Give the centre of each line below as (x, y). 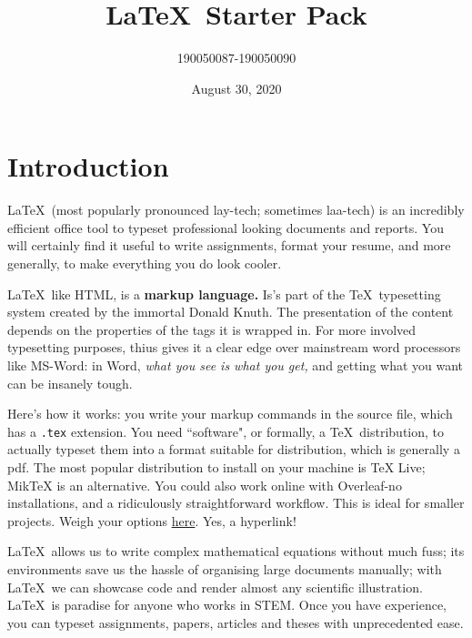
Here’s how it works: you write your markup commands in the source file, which (230, 414)
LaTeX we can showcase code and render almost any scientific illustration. (215, 587)
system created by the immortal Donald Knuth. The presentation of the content (231, 312)
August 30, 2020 (236, 88)
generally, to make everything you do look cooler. (145, 263)
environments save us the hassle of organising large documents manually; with (225, 569)
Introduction (88, 166)
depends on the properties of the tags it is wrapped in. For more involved (212, 329)
